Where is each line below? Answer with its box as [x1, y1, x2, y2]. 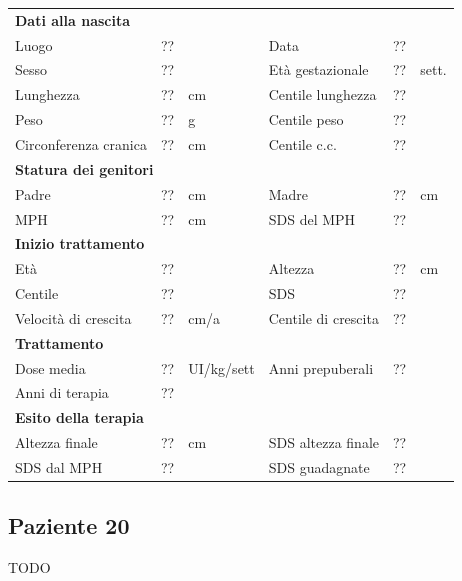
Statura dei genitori [15, 158, 154, 179]
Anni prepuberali [268, 357, 374, 378]
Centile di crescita [268, 307, 379, 328]
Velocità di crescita [15, 307, 132, 328]
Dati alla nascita [15, 9, 131, 30]
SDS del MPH [268, 208, 356, 229]
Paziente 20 [8, 510, 130, 541]
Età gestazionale [268, 59, 369, 80]
